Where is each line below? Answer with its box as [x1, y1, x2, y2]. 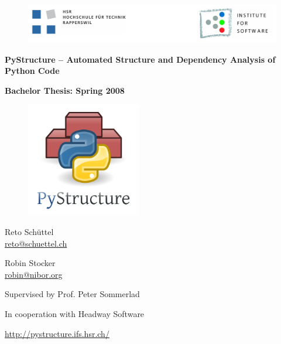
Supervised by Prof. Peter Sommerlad [5, 288, 140, 300]
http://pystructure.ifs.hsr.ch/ [5, 327, 109, 339]
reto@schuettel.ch [5, 237, 67, 249]
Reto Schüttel [5, 225, 54, 237]
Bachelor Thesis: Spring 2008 [5, 84, 125, 96]
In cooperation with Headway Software [5, 307, 145, 319]
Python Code [5, 64, 60, 77]
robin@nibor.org [5, 268, 63, 280]
